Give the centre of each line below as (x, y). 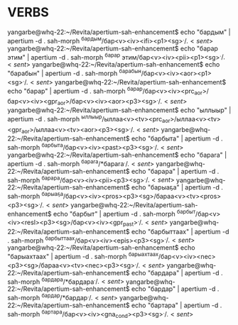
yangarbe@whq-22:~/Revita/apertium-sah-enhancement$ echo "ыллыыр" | (119, 110)
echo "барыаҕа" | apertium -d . (177, 187)
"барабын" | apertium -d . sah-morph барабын (75, 73)
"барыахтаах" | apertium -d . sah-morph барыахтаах (83, 256)
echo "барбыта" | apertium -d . (177, 138)
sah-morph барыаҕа (36, 195)
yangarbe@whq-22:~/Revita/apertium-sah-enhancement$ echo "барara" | (117, 155)
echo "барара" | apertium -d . (175, 171)
